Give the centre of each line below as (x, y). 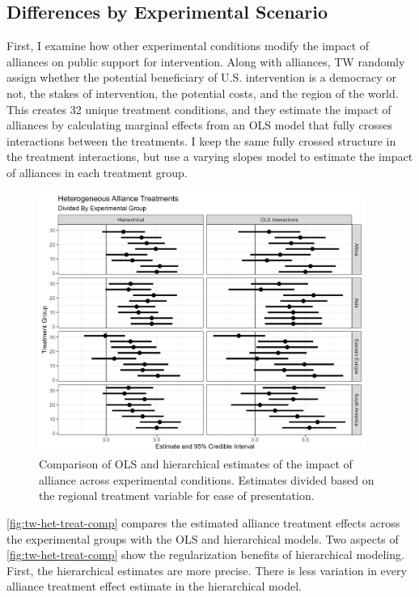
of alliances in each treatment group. (97, 172)
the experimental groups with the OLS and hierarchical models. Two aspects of (203, 538)
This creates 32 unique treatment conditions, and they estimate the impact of (199, 109)
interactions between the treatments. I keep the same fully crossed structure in (201, 140)
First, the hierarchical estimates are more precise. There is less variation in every (207, 570)
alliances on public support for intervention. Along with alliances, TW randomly (206, 61)
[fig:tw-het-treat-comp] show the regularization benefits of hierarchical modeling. (205, 555)
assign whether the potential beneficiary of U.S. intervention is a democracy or (201, 77)
